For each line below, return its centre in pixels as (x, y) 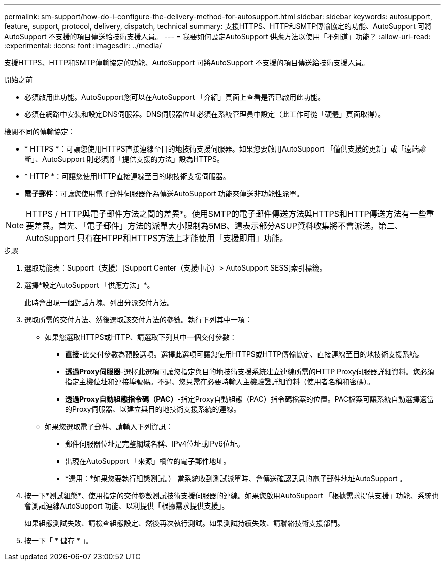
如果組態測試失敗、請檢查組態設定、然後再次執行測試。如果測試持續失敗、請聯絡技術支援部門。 (184, 523)
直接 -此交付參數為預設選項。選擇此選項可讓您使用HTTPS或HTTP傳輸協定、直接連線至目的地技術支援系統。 (245, 354)
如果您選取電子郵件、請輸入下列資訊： (109, 426)
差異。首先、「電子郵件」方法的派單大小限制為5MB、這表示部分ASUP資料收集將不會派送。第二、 (218, 226)
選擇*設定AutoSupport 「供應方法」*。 (89, 285)
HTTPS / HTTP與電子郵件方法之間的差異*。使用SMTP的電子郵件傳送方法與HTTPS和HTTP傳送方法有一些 (226, 214)
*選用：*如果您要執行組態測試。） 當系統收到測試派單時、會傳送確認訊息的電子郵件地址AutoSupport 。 (236, 478)
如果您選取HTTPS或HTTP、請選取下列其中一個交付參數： (141, 337)
